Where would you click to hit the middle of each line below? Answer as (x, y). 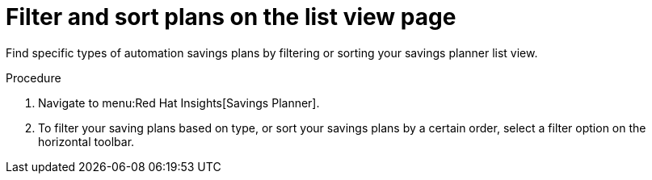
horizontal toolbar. (86, 141)
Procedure (34, 77)
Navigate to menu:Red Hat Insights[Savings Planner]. (179, 103)
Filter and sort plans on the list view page (231, 17)
